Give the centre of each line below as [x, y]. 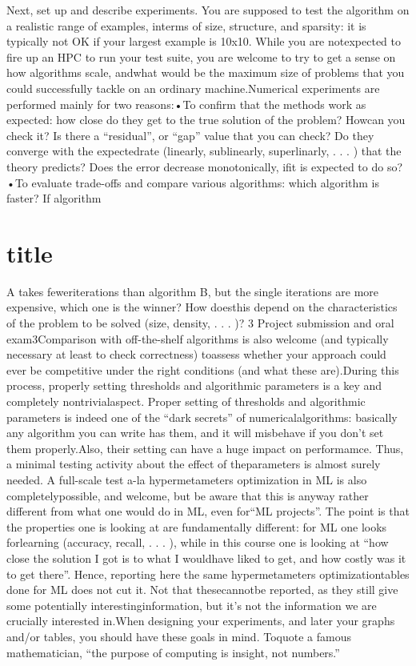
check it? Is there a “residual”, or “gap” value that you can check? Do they [190, 135]
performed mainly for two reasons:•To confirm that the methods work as [186, 104]
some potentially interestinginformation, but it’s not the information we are [192, 605]
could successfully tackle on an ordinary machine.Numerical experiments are [193, 88]
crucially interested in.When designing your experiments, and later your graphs [201, 621]
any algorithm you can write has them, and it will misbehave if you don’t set [195, 433]
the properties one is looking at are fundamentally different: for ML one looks [197, 526]
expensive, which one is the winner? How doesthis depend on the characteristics [202, 307]
